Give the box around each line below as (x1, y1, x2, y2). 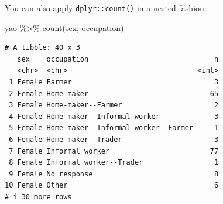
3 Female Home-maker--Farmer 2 (9, 101, 219, 110)
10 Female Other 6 (5, 181, 219, 190)
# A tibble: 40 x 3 (5, 43, 80, 52)
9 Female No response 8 (9, 169, 219, 178)
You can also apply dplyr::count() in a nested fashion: (5, 2, 207, 13)
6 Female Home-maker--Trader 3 (9, 135, 219, 144)
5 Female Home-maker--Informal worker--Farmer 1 (9, 124, 219, 132)
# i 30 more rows (5, 192, 72, 201)
